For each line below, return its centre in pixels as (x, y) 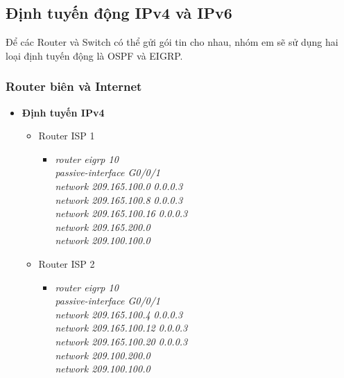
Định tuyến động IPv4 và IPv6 (119, 13)
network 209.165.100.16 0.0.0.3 (121, 213)
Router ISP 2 (67, 263)
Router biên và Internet (74, 86)
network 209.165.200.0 (103, 226)
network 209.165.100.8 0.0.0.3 (119, 199)
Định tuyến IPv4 (63, 112)
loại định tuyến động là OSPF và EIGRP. (94, 55)
